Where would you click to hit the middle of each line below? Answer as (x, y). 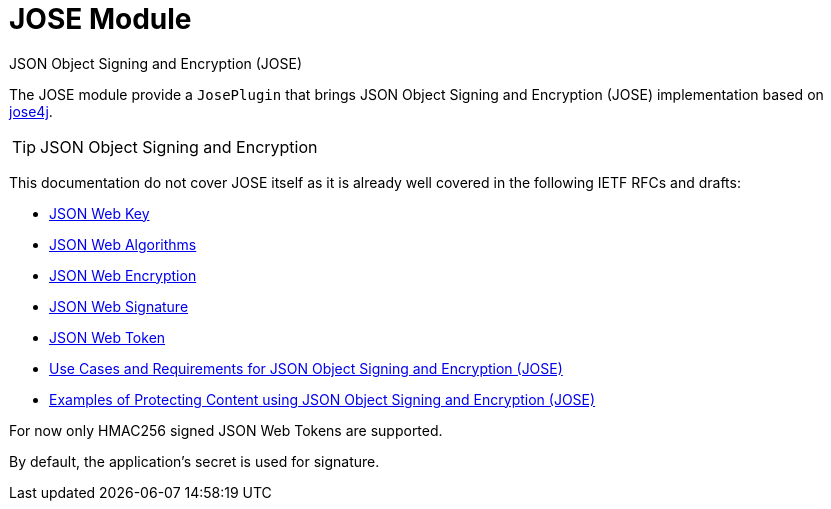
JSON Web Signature (119, 306)
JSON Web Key (99, 213)
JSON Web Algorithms (123, 244)
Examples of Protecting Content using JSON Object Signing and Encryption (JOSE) (322, 399)
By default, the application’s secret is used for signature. (194, 461)
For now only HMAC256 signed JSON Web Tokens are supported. (226, 430)
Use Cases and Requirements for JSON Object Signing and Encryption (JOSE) (306, 368)
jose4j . (31, 111)
